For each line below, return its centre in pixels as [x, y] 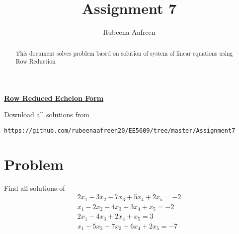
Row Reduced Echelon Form [54, 98]
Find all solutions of [35, 188]
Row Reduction [36, 61]
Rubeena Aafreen [129, 32]
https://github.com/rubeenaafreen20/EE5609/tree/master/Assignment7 [120, 131]
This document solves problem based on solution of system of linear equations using [124, 53]
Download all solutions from [47, 115]
